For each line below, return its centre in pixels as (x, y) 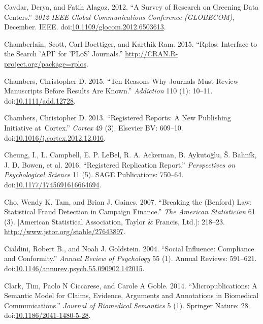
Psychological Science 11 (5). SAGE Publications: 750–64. (94, 174)
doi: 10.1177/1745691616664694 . (53, 184)
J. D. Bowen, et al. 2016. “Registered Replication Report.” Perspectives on (120, 164)
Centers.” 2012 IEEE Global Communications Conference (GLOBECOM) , (119, 17)
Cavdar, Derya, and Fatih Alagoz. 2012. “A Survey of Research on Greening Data (131, 7)
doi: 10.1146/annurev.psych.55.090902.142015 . (74, 268)
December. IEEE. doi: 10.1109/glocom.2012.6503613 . (85, 27)
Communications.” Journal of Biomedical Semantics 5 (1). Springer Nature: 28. (127, 305)
